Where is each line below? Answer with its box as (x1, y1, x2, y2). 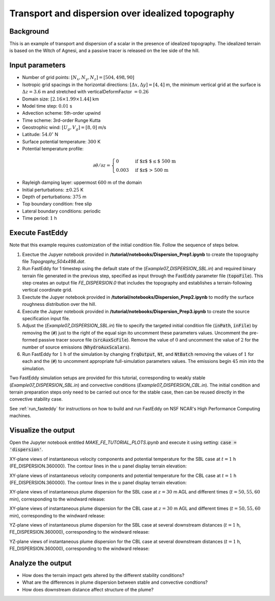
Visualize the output (9, 426, 75, 434)
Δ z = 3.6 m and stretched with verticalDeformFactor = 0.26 (22, 89, 149, 95)
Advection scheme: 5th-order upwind (22, 110, 101, 116)
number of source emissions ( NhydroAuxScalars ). (22, 344, 131, 350)
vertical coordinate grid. (22, 287, 72, 293)
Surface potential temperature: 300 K (22, 138, 101, 145)
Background (9, 27, 49, 36)
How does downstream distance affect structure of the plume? (22, 586, 154, 592)
